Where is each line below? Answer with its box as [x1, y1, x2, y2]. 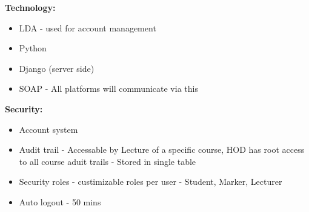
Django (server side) [19, 62, 95, 74]
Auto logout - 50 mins [19, 195, 101, 208]
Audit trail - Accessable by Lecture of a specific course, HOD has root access [19, 143, 305, 156]
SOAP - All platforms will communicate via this [19, 82, 198, 95]
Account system [19, 123, 78, 135]
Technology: [5, 1, 56, 13]
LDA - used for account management [19, 21, 156, 34]
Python [19, 42, 47, 54]
